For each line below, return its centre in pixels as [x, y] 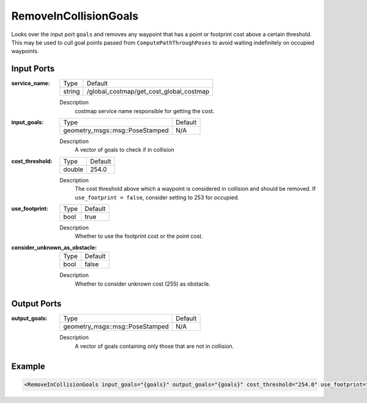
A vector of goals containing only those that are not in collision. [154, 346]
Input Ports [33, 69]
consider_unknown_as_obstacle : [54, 247]
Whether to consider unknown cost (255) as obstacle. [143, 284]
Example [28, 366]
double [73, 169]
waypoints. [25, 51]
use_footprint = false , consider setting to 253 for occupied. [157, 197]
